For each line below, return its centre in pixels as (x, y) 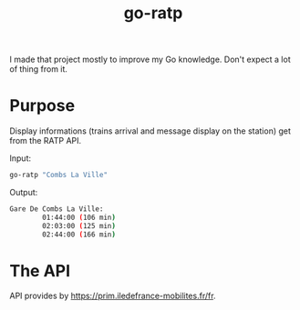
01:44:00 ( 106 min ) (79, 217)
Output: (24, 192)
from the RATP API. (46, 141)
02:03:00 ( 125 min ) (79, 225)
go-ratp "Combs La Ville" (58, 175)
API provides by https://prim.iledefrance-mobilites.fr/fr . (113, 296)
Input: (21, 158)
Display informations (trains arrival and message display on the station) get (150, 131)
